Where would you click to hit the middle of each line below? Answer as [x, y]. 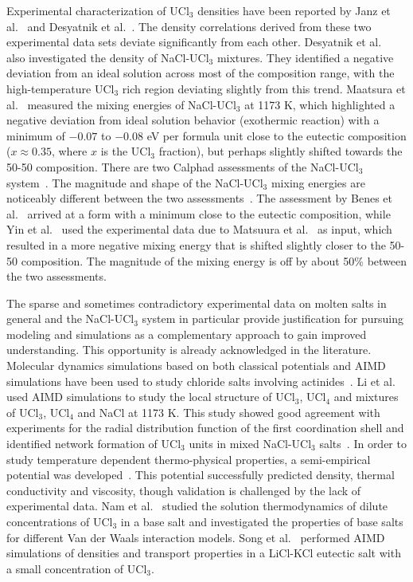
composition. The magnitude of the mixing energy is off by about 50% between [214, 260]
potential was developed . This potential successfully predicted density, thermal [201, 475]
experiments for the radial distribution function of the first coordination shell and [205, 428]
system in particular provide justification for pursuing [273, 319]
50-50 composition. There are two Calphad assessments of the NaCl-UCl [183, 166]
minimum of [36, 135]
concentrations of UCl [60, 521]
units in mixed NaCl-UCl [250, 444]
